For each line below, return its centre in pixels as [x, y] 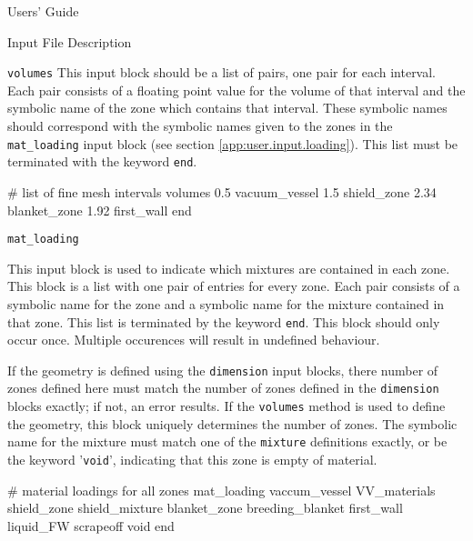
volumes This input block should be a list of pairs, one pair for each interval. [222, 72]
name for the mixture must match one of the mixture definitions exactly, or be [227, 441]
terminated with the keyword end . [102, 161]
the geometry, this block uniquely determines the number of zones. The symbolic [232, 423]
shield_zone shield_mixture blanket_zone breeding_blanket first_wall [205, 508]
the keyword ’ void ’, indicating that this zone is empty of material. [192, 460]
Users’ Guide [43, 11]
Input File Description [70, 41]
